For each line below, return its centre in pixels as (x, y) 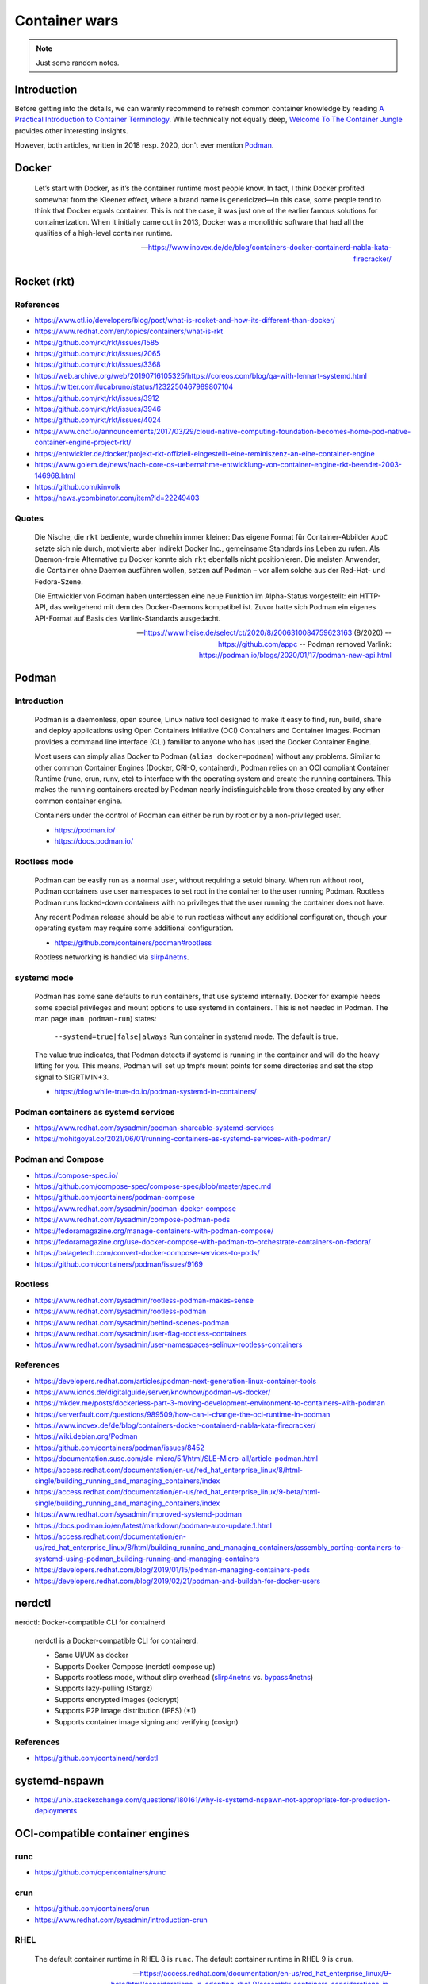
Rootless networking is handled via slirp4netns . (112, 957)
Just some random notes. (78, 63)
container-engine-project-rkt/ (83, 442)
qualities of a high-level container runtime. (104, 233)
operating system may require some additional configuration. (134, 928)
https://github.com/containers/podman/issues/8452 (120, 1448)
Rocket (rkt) (45, 281)
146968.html (55, 475)
